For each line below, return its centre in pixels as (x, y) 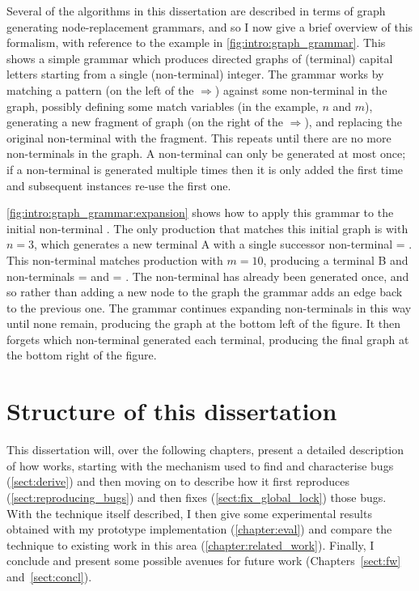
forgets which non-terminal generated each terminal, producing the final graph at (208, 339)
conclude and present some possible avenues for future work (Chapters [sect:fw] (204, 561)
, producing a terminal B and (336, 259)
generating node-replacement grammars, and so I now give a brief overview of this (210, 26)
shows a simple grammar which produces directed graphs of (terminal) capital (200, 58)
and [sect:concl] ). (49, 576)
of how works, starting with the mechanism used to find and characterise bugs (200, 465)
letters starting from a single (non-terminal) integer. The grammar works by (195, 74)
